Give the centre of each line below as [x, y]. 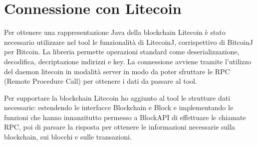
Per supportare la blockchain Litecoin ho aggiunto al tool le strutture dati [117, 97]
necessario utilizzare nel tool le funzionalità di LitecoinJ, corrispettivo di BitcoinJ [128, 42]
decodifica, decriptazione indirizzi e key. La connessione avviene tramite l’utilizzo [128, 61]
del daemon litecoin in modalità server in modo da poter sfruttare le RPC [117, 71]
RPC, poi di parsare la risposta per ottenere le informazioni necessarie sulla [120, 127]
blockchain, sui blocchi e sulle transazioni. [68, 137]
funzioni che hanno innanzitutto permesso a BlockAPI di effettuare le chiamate [125, 117]
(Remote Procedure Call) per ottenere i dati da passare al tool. [101, 81]
